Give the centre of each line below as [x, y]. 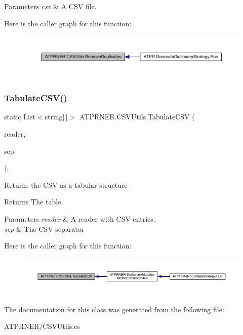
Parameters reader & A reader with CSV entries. [80, 219]
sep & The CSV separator [44, 228]
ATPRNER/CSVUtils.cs [42, 326]
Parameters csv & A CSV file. [50, 6]
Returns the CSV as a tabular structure [66, 184]
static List [20, 117]
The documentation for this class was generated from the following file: [114, 309]
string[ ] [56, 117]
